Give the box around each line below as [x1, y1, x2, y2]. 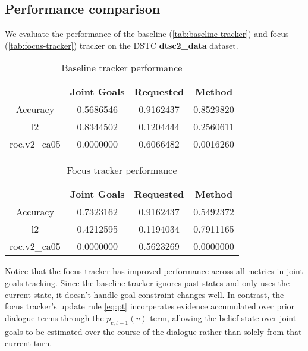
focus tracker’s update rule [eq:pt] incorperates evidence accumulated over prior [5, 300, 295, 312]
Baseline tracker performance [61, 61, 183, 75]
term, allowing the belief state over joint [150, 311, 297, 324]
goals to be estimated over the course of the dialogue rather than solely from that [5, 325, 302, 337]
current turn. [5, 337, 52, 349]
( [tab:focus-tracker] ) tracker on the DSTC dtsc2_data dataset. [5, 39, 238, 51]
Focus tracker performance [67, 163, 177, 177]
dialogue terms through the [5, 311, 104, 324]
